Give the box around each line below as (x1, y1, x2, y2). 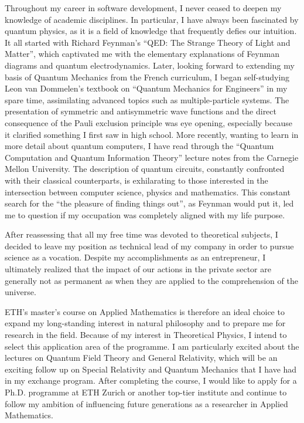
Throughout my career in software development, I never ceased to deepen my (5, 2, 282, 13)
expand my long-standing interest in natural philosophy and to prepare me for (5, 317, 286, 329)
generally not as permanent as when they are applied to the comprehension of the (5, 274, 298, 286)
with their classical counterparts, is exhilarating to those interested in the (5, 174, 268, 186)
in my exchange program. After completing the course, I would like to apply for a (5, 374, 297, 387)
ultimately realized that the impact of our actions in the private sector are (5, 263, 271, 275)
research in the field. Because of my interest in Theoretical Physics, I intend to (5, 329, 287, 341)
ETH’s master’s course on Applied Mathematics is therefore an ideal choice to (5, 305, 285, 317)
